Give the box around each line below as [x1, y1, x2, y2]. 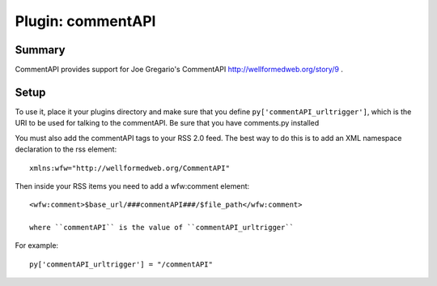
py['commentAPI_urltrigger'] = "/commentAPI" [29, 259, 214, 269]
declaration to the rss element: [15, 144, 117, 154]
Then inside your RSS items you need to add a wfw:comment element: [15, 181, 250, 190]
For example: [15, 241, 59, 250]
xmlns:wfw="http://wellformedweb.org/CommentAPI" [29, 163, 231, 173]
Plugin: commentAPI [15, 12, 156, 30]
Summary [15, 43, 66, 57]
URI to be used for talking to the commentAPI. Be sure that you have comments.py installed [15, 118, 320, 128]
